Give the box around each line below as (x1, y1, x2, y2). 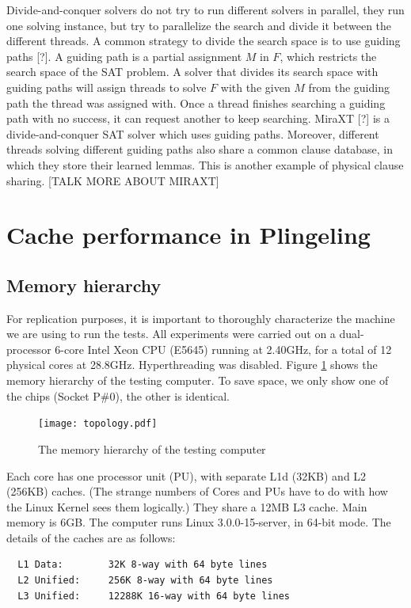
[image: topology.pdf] (38, 418, 158, 430)
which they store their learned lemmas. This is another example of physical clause (6, 156, 404, 173)
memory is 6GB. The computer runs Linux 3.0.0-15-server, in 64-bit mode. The (6, 514, 391, 530)
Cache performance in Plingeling (6, 218, 371, 251)
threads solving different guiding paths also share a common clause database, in (6, 141, 393, 158)
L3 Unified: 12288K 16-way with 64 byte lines (17, 590, 290, 602)
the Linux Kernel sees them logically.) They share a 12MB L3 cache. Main (6, 498, 367, 515)
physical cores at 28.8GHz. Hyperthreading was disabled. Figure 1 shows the (6, 356, 378, 373)
